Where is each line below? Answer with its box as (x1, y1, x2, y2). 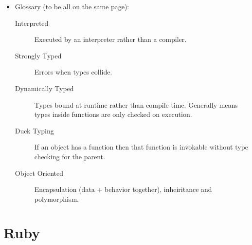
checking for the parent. (34, 151, 105, 161)
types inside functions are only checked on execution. (34, 109, 192, 119)
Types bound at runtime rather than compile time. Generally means (34, 99, 238, 110)
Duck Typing (15, 125, 54, 135)
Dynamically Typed (15, 83, 74, 93)
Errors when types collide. (34, 67, 112, 77)
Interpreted (15, 18, 49, 28)
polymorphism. (34, 193, 79, 204)
